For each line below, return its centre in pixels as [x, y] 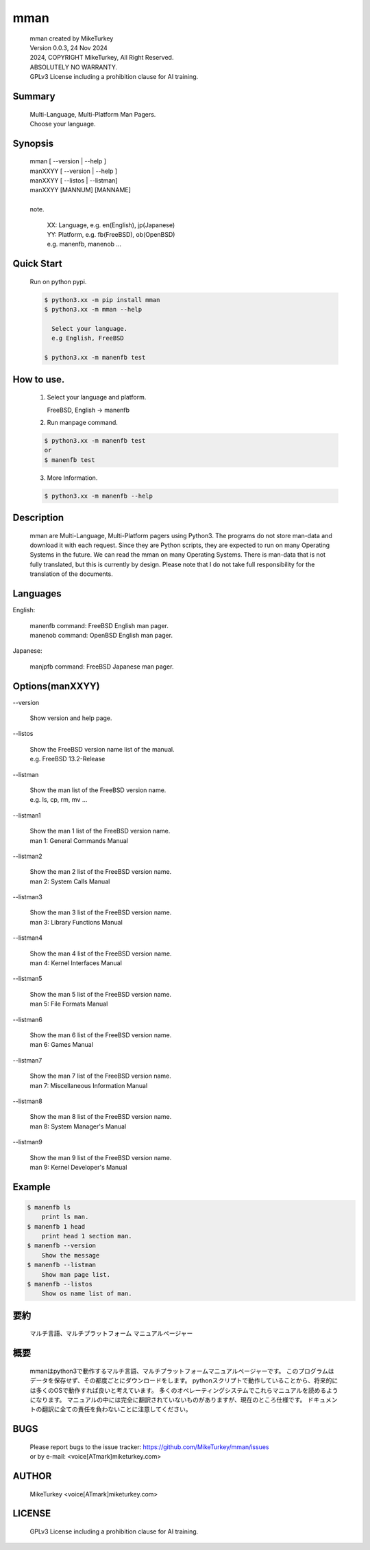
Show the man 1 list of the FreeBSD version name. [100, 831]
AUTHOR [32, 1476]
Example [32, 1187]
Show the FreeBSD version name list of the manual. [102, 749]
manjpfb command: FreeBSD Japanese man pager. [102, 667]
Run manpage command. [82, 422]
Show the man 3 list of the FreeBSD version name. [101, 912]
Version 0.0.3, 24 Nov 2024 [69, 47]
